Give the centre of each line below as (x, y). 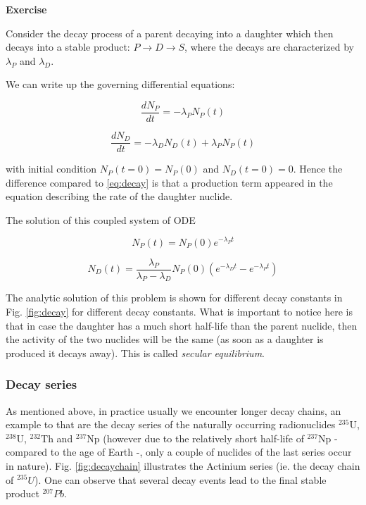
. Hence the (318, 169)
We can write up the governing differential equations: (120, 84)
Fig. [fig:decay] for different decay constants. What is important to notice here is (179, 311)
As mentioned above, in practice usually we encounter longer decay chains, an (173, 410)
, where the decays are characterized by (269, 47)
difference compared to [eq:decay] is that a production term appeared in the (169, 182)
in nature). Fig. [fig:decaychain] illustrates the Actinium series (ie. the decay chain (183, 465)
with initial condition (51, 169)
